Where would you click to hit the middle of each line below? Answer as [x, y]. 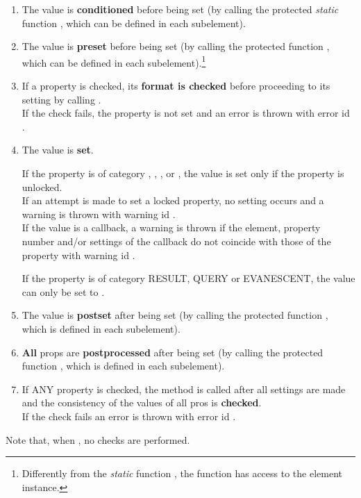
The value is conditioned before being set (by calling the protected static [180, 9]
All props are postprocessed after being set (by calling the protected [173, 352]
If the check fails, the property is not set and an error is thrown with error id [186, 113]
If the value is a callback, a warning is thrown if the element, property [171, 227]
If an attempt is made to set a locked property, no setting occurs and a [173, 200]
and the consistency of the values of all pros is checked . [142, 402]
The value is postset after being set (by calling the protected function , [175, 315]
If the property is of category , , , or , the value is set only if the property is [183, 173]
